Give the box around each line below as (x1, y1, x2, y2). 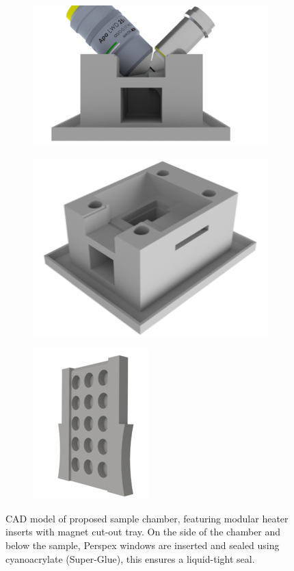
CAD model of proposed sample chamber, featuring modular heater (5, 511, 289, 525)
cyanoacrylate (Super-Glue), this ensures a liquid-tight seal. (5, 551, 255, 566)
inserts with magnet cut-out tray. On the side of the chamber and (5, 524, 281, 539)
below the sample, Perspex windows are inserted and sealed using (5, 538, 280, 553)
